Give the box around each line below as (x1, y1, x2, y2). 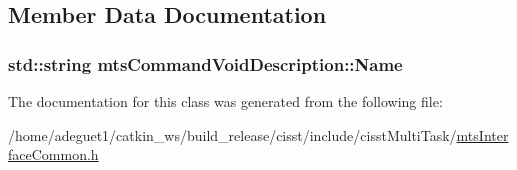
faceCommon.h (8, 144, 99, 165)
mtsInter (456, 124, 509, 145)
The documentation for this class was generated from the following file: (8, 91, 443, 111)
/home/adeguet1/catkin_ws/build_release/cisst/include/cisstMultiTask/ (8, 124, 457, 145)
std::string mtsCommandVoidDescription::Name (8, 51, 403, 76)
